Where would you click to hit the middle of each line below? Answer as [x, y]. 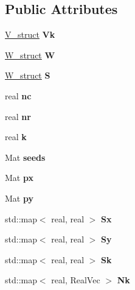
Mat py [19, 198]
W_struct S [28, 75]
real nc [18, 95]
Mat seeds [25, 157]
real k [16, 137]
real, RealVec [76, 280]
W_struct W [30, 55]
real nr [18, 116]
